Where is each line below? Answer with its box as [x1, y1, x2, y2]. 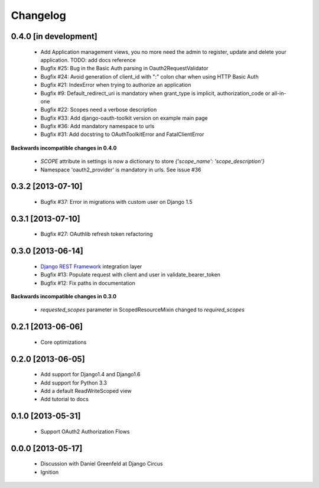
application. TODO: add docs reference [40, 56, 136, 63]
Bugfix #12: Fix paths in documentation [40, 279, 135, 287]
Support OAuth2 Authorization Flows [40, 428, 130, 435]
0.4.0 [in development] [11, 31, 97, 41]
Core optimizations [40, 339, 87, 346]
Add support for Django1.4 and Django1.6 [40, 371, 141, 378]
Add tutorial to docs [40, 396, 89, 403]
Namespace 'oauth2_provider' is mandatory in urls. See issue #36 [40, 166, 201, 173]
